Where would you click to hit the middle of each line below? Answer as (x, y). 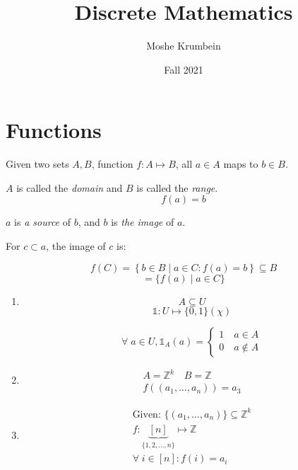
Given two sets (37, 164)
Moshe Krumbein (184, 46)
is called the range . (177, 187)
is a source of (43, 222)
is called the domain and (70, 187)
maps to (241, 164)
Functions (54, 130)
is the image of (143, 222)
